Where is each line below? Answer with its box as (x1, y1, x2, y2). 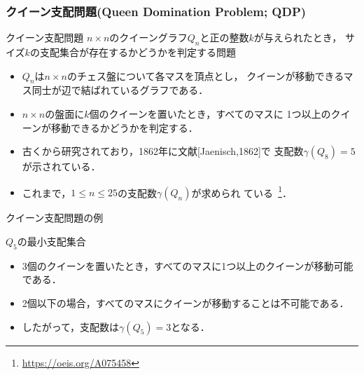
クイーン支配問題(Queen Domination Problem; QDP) (6, 2, 307, 20)
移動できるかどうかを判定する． (51, 120, 198, 135)
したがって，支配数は (22, 319, 120, 334)
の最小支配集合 (17, 234, 86, 249)
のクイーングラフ (109, 30, 188, 45)
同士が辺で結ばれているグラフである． (31, 83, 209, 97)
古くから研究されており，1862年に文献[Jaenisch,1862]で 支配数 (22, 144, 304, 158)
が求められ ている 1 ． (191, 183, 292, 200)
